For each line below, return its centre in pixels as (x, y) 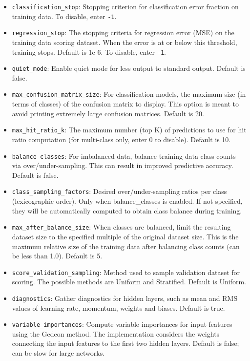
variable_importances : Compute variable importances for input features (122, 324)
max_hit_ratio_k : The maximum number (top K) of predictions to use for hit (129, 130)
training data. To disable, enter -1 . (64, 16)
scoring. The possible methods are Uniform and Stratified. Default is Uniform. (129, 282)
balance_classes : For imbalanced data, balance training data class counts (124, 156)
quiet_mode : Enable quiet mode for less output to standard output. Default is (129, 68)
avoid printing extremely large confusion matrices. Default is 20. (108, 113)
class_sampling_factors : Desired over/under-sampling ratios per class (119, 191)
